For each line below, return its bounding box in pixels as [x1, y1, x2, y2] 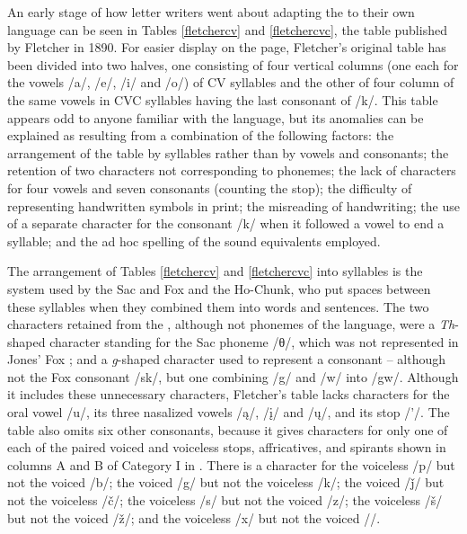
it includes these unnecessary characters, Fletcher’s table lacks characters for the [7, 385, 450, 404]
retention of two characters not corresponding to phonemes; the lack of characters [7, 161, 456, 180]
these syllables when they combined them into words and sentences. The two [7, 297, 429, 316]
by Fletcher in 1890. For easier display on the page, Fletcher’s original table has [7, 38, 446, 57]
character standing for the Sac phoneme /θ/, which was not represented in [49, 332, 459, 351]
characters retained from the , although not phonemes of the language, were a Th [7, 315, 455, 334]
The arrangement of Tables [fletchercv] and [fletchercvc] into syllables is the [7, 262, 423, 280]
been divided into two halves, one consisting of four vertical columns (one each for [7, 55, 459, 74]
